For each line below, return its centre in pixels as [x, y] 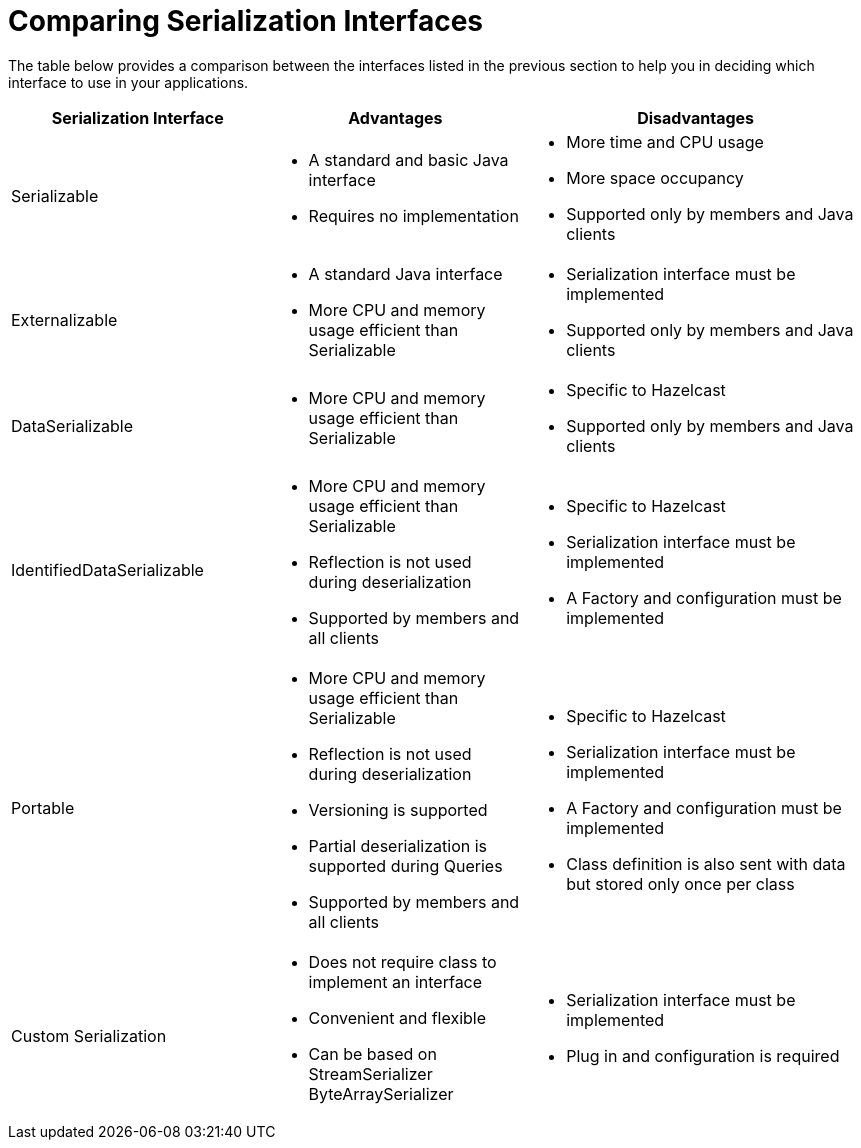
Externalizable [64, 319]
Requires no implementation [413, 215]
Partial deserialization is [398, 845]
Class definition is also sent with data [706, 863]
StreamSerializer [370, 1073]
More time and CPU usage [665, 141]
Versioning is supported [398, 809]
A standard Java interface [405, 273]
